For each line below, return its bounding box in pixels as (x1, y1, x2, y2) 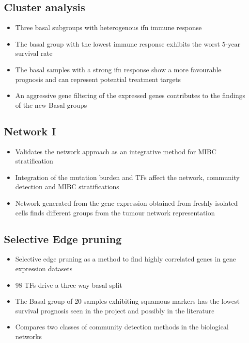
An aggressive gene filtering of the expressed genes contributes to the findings (15, 90, 246, 100)
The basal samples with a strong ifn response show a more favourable (15, 64, 221, 74)
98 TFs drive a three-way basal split (15, 279, 123, 290)
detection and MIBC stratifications (15, 181, 119, 192)
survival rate (15, 48, 53, 58)
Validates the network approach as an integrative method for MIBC (15, 146, 217, 156)
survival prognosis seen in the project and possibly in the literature (15, 305, 215, 315)
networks (15, 331, 42, 341)
